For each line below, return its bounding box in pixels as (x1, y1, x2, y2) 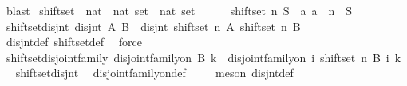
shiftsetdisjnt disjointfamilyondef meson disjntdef (15, 64, 294, 81)
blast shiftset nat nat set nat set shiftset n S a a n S (6, 2, 353, 18)
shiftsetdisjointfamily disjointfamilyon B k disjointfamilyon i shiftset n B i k (6, 49, 401, 65)
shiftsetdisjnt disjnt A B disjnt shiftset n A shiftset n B (6, 18, 301, 34)
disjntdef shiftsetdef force (6, 33, 142, 50)
